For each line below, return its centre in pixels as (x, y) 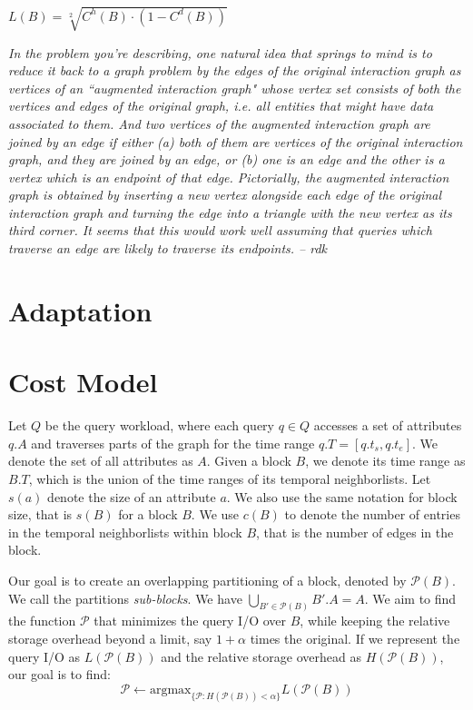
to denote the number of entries (372, 514)
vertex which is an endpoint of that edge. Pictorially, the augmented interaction (229, 177)
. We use (215, 514)
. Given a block (249, 461)
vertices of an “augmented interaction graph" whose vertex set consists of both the (235, 88)
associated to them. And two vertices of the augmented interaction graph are (219, 123)
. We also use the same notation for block (342, 496)
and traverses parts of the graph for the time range (173, 443)
